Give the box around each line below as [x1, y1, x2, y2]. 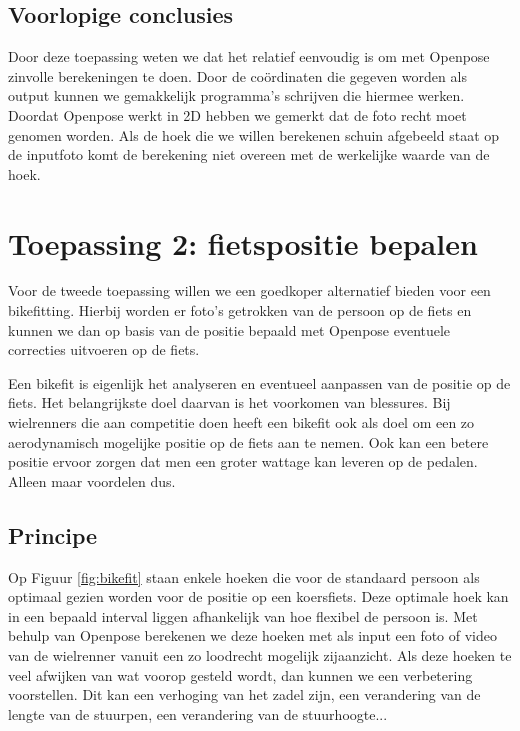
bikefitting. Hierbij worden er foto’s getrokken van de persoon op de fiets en [8, 300, 472, 321]
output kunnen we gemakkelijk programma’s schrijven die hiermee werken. [8, 85, 465, 106]
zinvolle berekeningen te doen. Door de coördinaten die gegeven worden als [8, 65, 467, 86]
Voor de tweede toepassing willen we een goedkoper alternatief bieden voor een [8, 280, 491, 301]
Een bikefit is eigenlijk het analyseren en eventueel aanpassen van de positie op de [8, 372, 511, 393]
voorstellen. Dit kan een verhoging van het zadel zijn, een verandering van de [8, 684, 481, 705]
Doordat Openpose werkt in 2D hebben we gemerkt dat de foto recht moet [8, 104, 467, 125]
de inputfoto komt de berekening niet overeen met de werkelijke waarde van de [8, 144, 490, 165]
